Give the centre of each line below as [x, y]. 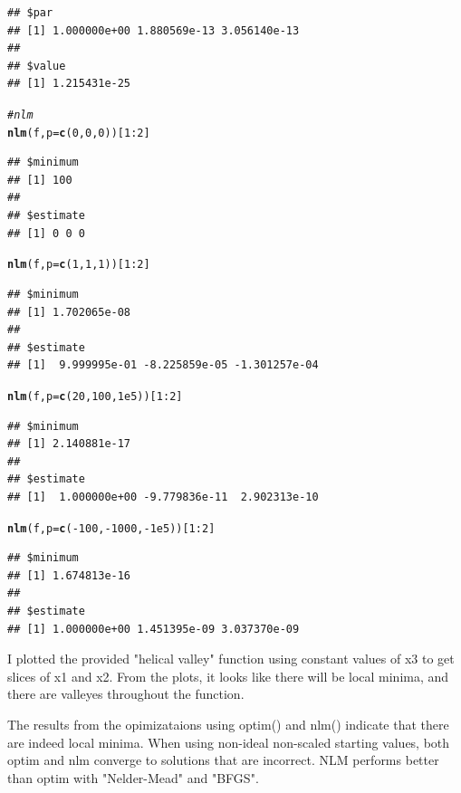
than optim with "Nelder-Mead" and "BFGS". [133, 777]
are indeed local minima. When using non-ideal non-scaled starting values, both [229, 742]
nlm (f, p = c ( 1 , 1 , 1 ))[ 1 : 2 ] [79, 265]
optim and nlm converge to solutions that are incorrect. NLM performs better [223, 760]
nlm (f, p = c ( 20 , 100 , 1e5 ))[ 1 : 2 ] [95, 396]
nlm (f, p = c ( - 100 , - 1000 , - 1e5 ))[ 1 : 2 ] [111, 528]
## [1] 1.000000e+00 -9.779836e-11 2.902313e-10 [163, 497]
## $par [30, 13]
